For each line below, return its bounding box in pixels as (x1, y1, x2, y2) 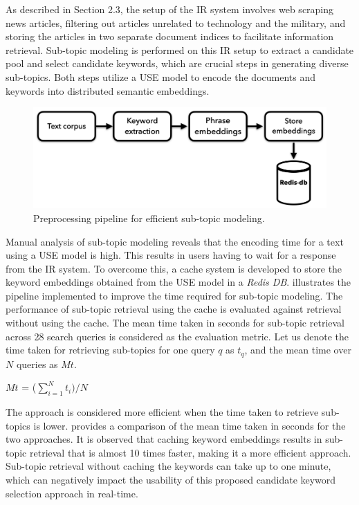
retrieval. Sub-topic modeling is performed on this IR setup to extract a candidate (6, 42, 354, 57)
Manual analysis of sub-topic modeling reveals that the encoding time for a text (6, 234, 344, 248)
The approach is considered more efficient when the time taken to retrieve (6, 405, 319, 419)
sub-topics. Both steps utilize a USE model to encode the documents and (6, 69, 315, 84)
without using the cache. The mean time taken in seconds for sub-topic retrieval (6, 315, 344, 330)
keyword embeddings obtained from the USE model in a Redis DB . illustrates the (6, 275, 351, 289)
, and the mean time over (244, 342, 351, 357)
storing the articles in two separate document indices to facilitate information (6, 29, 334, 44)
